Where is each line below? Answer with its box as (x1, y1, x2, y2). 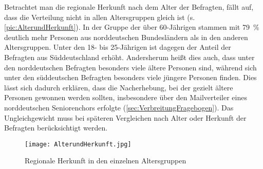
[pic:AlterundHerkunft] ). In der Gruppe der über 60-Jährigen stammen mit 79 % (4, 22, 259, 32)
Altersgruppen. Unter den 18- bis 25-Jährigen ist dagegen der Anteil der (4, 42, 231, 52)
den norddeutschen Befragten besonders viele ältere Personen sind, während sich (4, 62, 257, 72)
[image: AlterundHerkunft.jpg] (25, 140, 131, 148)
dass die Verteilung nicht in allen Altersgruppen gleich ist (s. (4, 11, 195, 22)
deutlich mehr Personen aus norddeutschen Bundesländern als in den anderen (4, 31, 248, 42)
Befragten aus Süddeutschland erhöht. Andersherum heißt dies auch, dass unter (4, 51, 255, 62)
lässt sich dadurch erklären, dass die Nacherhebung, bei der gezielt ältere (4, 82, 233, 92)
